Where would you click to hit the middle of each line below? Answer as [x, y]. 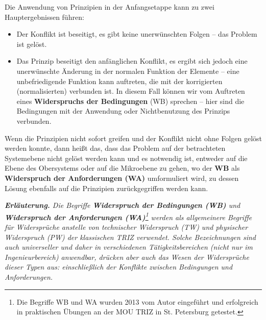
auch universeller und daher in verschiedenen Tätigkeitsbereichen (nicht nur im [129, 247]
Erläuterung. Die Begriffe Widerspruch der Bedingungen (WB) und [123, 205]
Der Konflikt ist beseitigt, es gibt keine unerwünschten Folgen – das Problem [137, 34]
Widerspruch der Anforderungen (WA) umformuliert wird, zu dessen [122, 178]
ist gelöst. [32, 44]
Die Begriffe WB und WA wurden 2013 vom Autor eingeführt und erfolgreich [137, 301]
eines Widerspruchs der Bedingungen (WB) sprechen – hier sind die [130, 101]
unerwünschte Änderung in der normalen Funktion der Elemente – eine [128, 71]
